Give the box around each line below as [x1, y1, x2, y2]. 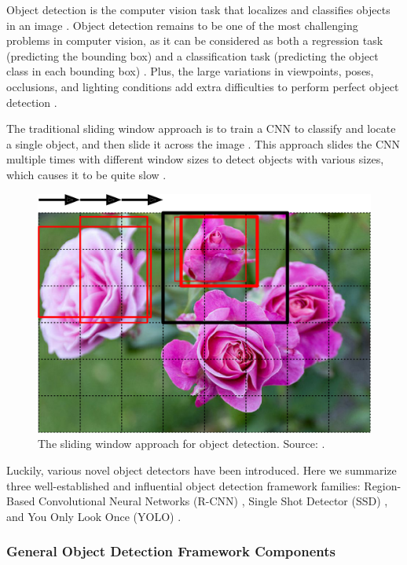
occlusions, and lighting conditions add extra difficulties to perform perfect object [6, 78, 399, 94]
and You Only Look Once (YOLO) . [6, 508, 181, 524]
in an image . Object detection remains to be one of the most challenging [6, 17, 358, 33]
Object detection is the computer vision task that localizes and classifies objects [6, 2, 390, 17]
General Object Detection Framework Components [6, 541, 335, 561]
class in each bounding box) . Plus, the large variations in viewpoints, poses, [6, 63, 374, 79]
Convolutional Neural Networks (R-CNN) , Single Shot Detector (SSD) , [38, 493, 388, 509]
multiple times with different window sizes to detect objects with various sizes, [6, 151, 384, 167]
